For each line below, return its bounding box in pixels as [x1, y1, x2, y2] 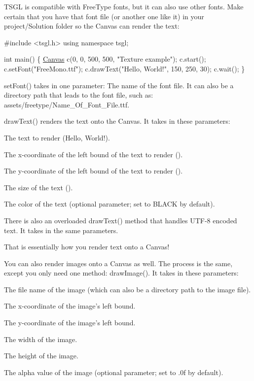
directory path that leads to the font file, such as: [4, 90, 153, 100]
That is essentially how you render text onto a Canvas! [4, 242, 170, 252]
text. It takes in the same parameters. [4, 225, 118, 235]
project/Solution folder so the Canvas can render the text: [4, 21, 180, 31]
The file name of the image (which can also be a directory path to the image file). [4, 284, 251, 294]
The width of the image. [4, 334, 77, 344]
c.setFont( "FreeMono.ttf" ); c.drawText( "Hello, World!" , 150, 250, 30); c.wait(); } [4, 63, 245, 73]
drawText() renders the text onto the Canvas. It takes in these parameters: [4, 116, 230, 126]
